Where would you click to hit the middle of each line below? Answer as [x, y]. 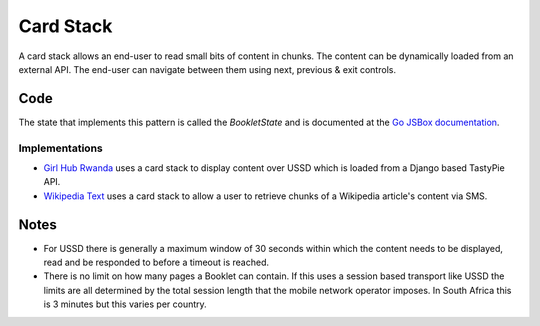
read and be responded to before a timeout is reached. [156, 262]
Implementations [61, 148]
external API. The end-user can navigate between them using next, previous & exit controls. [207, 69]
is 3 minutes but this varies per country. [125, 304]
